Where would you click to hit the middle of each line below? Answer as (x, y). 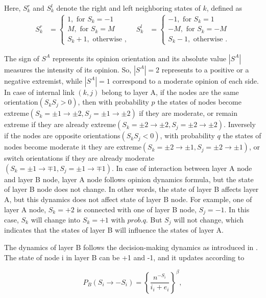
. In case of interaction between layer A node (182, 168)
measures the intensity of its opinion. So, (68, 69)
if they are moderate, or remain (188, 113)
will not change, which (209, 220)
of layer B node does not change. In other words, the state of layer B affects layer (131, 189)
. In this (237, 209)
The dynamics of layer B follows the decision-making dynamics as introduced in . (131, 247)
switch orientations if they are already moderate (79, 158)
